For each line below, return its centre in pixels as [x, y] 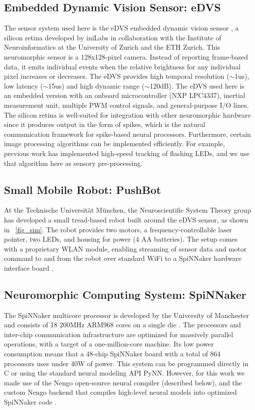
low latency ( [24, 85]
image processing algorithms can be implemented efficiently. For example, [114, 143]
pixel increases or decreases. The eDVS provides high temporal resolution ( [117, 76]
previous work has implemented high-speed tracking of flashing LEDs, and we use [127, 153]
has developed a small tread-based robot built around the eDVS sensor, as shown [126, 219]
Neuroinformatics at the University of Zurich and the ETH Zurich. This [112, 47]
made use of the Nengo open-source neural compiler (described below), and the [123, 382]
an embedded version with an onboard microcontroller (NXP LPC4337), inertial [125, 95]
